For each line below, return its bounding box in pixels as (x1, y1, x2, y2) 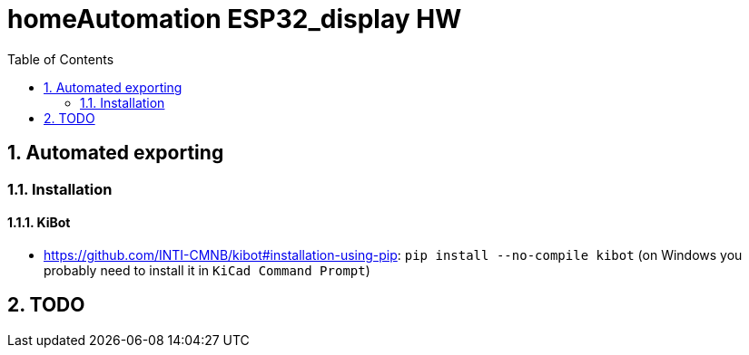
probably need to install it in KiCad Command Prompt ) (44, 262, 370, 278)
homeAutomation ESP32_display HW (7, 4, 462, 34)
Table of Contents (7, 51, 114, 67)
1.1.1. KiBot (7, 215, 71, 231)
